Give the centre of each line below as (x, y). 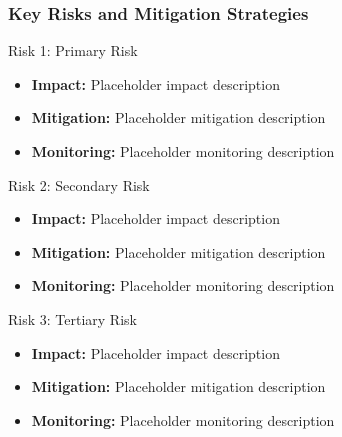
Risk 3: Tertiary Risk (72, 318)
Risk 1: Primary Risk (73, 50)
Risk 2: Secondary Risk (79, 184)
